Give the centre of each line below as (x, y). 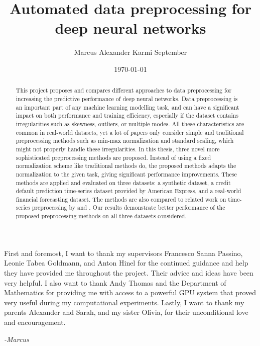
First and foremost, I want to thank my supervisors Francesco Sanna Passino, (123, 253)
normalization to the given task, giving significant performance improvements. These (126, 174)
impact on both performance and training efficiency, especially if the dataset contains (127, 115)
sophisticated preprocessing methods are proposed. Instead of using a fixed (113, 157)
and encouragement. (35, 322)
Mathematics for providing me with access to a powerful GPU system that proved (130, 292)
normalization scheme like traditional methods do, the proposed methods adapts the (126, 166)
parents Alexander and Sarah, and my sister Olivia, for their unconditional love (126, 312)
